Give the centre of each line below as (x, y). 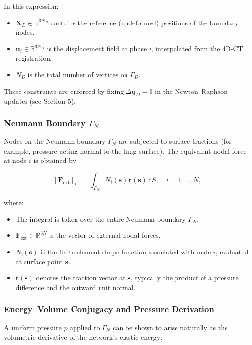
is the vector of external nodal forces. (105, 235)
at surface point (39, 261)
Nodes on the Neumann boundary (55, 141)
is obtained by (55, 160)
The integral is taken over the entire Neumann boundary (101, 218)
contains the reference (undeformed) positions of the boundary (145, 22)
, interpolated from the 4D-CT (197, 48)
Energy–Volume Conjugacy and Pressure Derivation (109, 309)
